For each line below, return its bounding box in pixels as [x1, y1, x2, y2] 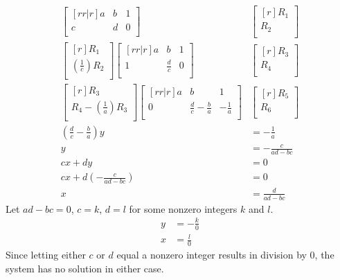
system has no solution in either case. [6, 261, 164, 275]
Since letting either [6, 247, 86, 262]
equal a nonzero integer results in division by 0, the [116, 247, 334, 262]
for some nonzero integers [129, 201, 238, 216]
